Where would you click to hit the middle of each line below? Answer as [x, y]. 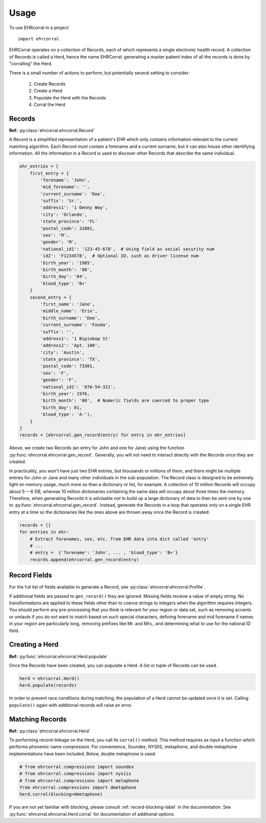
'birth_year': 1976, [65, 394]
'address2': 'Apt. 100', [70, 346]
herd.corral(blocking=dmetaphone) [61, 794]
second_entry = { [51, 297]
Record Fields [31, 576]
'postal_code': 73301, [68, 366]
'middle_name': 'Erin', [69, 311]
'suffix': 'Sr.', [61, 201]
